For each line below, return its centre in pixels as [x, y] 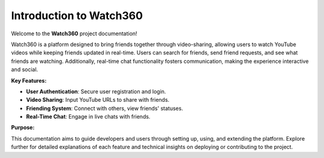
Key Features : [29, 80]
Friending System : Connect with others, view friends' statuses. [104, 108]
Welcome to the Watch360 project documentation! [74, 34]
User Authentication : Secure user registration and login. [96, 91]
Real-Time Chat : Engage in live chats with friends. [88, 117]
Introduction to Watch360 [77, 16]
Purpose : [23, 127]
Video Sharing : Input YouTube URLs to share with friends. [98, 100]
